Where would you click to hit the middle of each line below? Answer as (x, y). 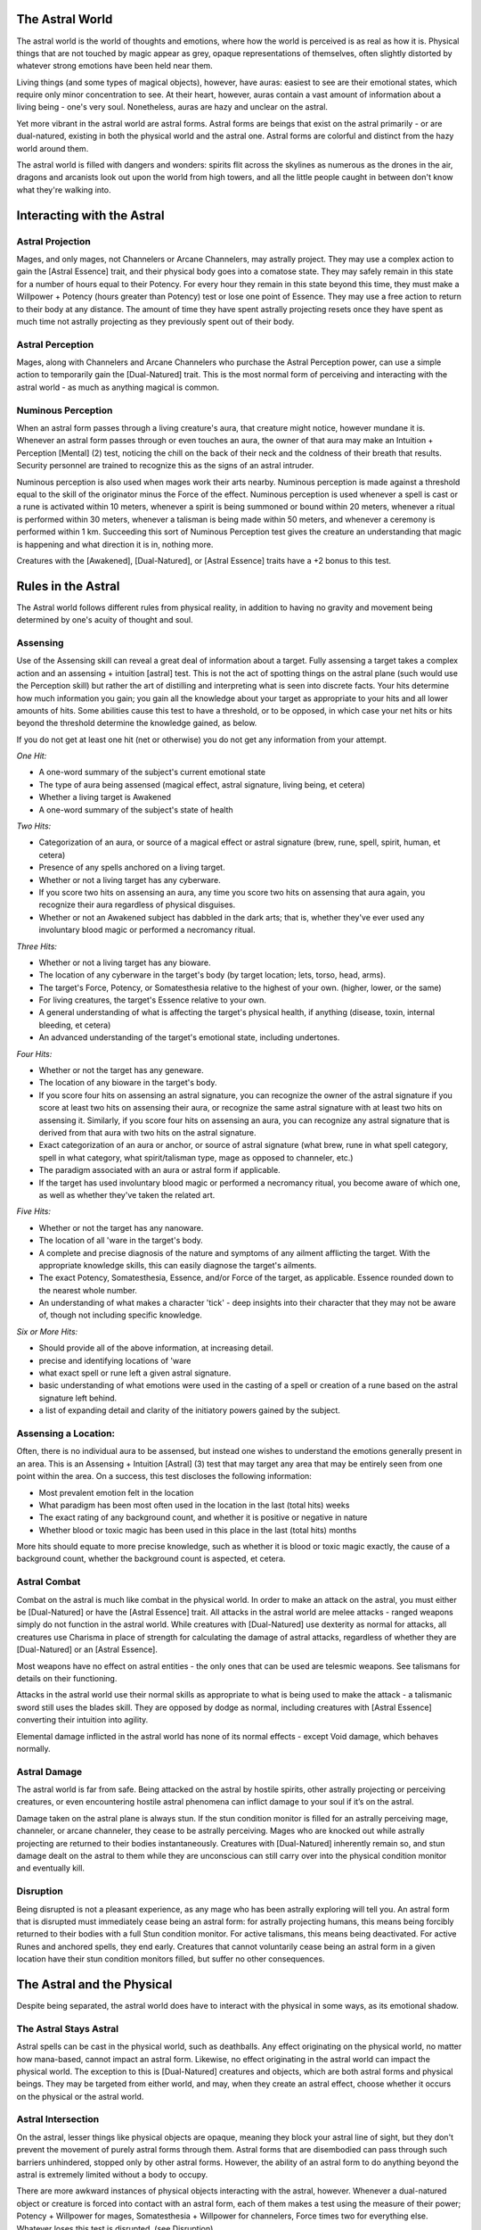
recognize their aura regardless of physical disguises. (137, 904)
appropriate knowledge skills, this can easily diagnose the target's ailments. (178, 1265)
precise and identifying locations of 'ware (115, 1360)
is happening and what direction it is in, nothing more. (115, 544)
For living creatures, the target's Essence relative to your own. (153, 1000)
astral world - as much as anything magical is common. (118, 387)
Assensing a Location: (66, 1433)
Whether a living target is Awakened (105, 797)
